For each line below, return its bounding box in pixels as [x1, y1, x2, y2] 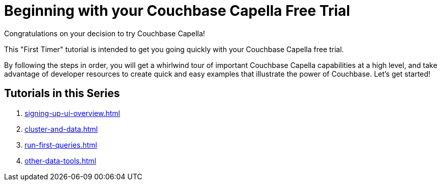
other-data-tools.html [24, 156, 96, 165]
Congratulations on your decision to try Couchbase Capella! [4, 29, 205, 38]
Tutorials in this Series [4, 87, 120, 100]
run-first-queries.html [24, 140, 97, 149]
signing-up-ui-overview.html [24, 108, 120, 118]
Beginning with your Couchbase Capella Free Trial [4, 2, 350, 19]
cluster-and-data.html [24, 124, 98, 133]
